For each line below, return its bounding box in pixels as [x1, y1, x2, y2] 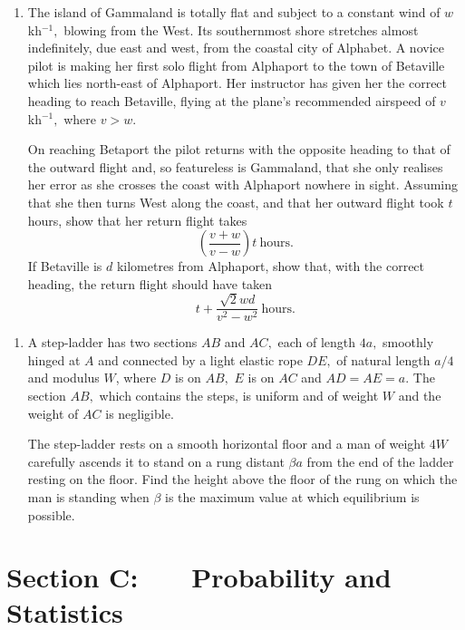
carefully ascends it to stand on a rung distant [27, 451, 285, 470]
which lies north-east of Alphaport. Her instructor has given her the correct [27, 73, 448, 92]
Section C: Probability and [6, 558, 392, 596]
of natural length [336, 350, 431, 369]
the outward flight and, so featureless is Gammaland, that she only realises [27, 157, 443, 176]
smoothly [383, 333, 434, 352]
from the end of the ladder [306, 451, 454, 470]
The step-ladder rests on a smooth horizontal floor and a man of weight [27, 434, 426, 453]
